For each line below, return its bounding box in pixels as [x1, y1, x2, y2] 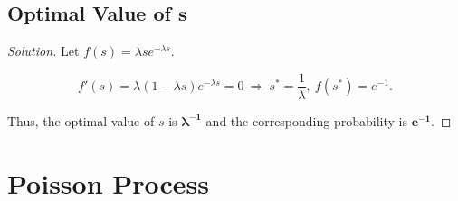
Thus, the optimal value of [7, 111, 155, 130]
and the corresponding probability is [205, 111, 407, 130]
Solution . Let [7, 41, 80, 60]
